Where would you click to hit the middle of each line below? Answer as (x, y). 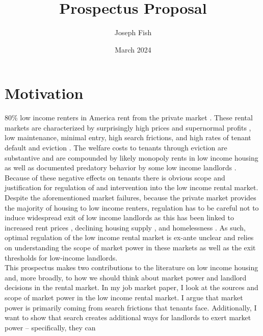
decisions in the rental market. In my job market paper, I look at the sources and (131, 287)
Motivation (44, 93)
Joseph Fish (133, 32)
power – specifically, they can (50, 327)
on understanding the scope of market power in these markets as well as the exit (130, 247)
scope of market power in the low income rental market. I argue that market (124, 297)
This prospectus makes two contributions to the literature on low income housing (131, 267)
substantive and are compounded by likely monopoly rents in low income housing (131, 157)
